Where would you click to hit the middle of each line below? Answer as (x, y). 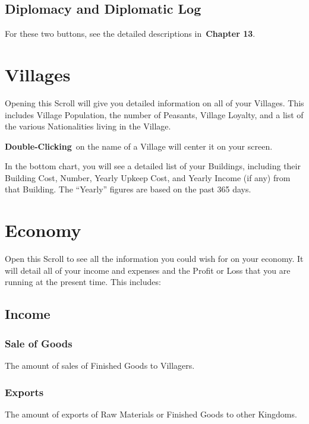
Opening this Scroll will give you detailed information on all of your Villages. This (154, 102)
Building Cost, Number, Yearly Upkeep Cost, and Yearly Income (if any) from (148, 177)
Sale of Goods (39, 343)
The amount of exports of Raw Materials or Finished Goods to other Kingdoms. (151, 414)
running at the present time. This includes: (83, 282)
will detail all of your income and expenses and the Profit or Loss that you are (148, 270)
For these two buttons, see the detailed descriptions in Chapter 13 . (130, 34)
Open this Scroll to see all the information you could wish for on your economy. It (154, 259)
